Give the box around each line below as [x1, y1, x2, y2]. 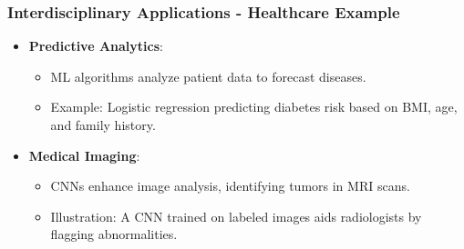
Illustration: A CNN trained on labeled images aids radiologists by [50, 206, 422, 225]
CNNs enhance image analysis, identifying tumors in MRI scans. [50, 176, 410, 195]
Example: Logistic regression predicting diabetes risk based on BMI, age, [50, 97, 458, 116]
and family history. [50, 115, 156, 134]
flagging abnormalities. [50, 224, 178, 244]
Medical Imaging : [28, 145, 140, 164]
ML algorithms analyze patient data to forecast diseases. [50, 66, 366, 85]
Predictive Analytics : [28, 36, 163, 55]
